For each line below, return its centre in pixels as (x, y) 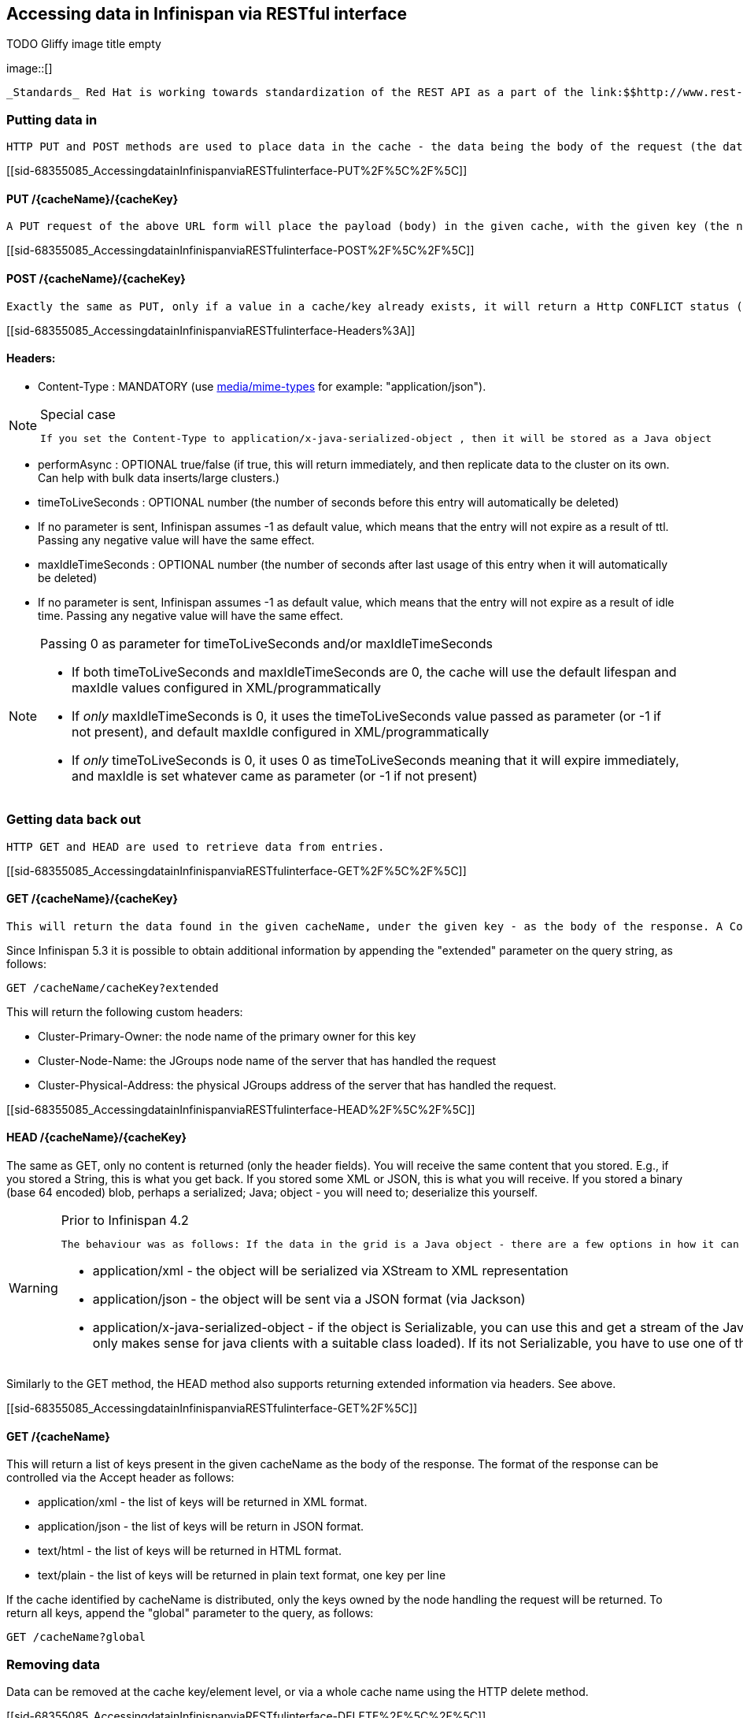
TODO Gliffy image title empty (84, 44)
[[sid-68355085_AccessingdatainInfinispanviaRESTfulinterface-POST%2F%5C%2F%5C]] (240, 250)
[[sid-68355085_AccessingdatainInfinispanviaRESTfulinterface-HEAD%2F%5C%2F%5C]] (241, 1109)
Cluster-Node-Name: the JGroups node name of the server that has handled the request (267, 1060)
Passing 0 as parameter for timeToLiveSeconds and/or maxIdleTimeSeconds (266, 643)
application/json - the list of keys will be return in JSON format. (201, 1527)
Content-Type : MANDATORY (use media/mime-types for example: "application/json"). (262, 386)
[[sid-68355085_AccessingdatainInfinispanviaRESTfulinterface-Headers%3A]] (211, 330)
